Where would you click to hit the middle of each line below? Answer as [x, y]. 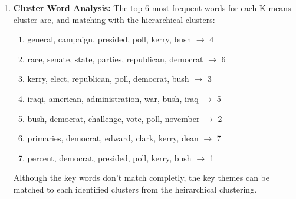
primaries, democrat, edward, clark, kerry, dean [113, 138]
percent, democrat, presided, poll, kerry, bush [109, 157]
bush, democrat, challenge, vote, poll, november [114, 118]
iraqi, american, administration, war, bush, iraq [113, 98]
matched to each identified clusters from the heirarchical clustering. [135, 189]
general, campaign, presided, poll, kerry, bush [109, 39]
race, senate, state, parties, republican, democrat [115, 59]
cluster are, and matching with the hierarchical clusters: [114, 19]
